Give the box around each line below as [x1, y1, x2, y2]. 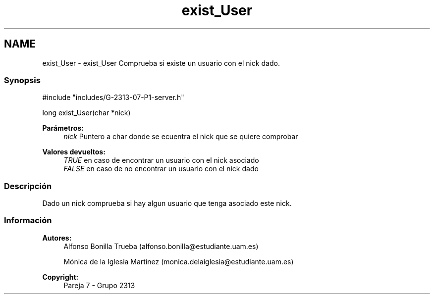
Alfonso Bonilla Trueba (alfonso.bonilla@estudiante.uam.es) [63, 242, 259, 250]
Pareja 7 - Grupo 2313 [63, 281, 135, 290]
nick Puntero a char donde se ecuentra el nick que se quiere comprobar [63, 132, 298, 141]
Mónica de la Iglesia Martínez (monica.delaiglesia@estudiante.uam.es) [63, 257, 294, 266]
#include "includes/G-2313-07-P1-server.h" [42, 93, 184, 102]
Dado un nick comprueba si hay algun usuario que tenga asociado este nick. [42, 199, 292, 208]
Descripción [4, 181, 52, 191]
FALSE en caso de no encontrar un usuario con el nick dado [63, 164, 259, 173]
